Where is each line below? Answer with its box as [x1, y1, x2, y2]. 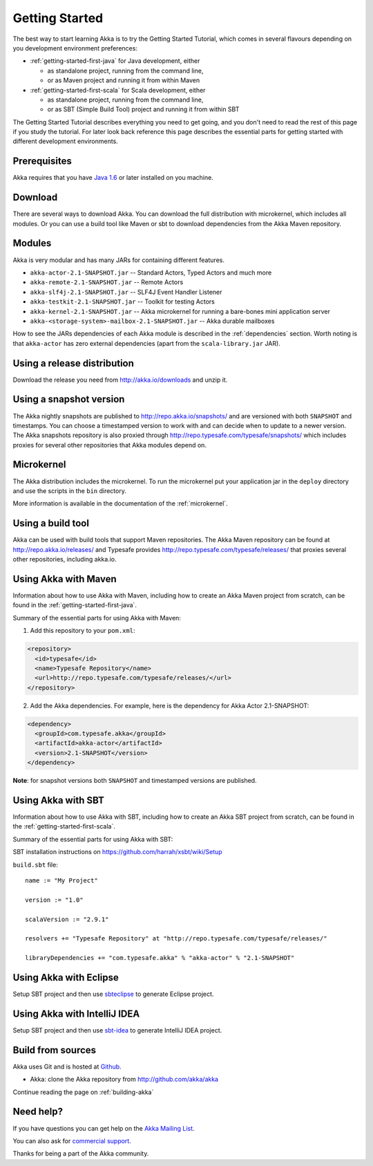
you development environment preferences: [12, 44, 138, 52]
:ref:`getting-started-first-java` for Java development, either [30, 57, 200, 65]
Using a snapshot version [12, 394, 125, 405]
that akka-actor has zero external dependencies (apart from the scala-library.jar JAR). [12, 339, 281, 347]
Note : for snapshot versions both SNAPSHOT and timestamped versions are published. [12, 777, 257, 785]
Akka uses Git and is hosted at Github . [12, 1062, 122, 1071]
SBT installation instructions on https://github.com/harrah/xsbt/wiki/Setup [12, 848, 222, 856]
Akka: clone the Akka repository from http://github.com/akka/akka [30, 1075, 219, 1084]
